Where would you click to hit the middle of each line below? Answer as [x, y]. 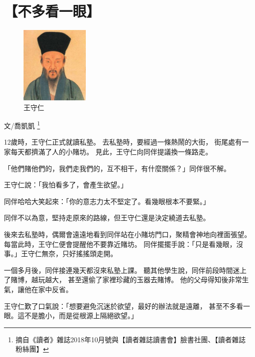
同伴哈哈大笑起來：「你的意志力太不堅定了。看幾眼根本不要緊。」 [107, 201]
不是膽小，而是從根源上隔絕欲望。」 [81, 315]
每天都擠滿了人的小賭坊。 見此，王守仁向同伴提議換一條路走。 [111, 151]
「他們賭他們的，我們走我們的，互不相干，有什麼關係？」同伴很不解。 [117, 168]
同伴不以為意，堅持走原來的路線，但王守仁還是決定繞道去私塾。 [107, 218]
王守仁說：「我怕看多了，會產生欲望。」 [66, 185]
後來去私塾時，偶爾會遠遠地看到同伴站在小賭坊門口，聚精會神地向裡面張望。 [127, 234]
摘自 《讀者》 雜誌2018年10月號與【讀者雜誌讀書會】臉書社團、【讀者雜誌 [130, 339]
